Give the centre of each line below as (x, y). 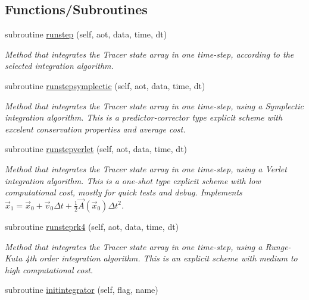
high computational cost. (49, 269)
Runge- (278, 246)
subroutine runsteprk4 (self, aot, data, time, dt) (92, 226)
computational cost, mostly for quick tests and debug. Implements (124, 192)
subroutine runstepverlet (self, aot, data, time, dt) (96, 149)
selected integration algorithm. (59, 66)
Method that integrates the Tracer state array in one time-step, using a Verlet (146, 168)
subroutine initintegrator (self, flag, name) (82, 290)
